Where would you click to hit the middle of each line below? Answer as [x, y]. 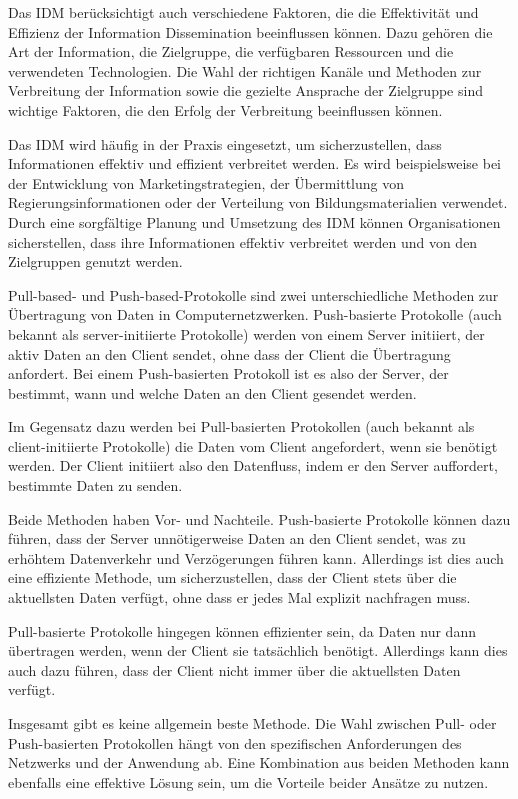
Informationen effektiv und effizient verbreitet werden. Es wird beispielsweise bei [255, 163]
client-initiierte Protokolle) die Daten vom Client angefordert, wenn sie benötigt [253, 445]
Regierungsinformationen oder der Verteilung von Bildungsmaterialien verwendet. [258, 202]
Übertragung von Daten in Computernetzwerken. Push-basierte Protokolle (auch [255, 314]
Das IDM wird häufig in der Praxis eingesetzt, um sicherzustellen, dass [225, 143]
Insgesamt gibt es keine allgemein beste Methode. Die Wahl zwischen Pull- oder [252, 723]
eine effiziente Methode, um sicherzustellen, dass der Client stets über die [232, 577]
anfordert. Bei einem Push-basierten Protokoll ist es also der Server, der [228, 373]
